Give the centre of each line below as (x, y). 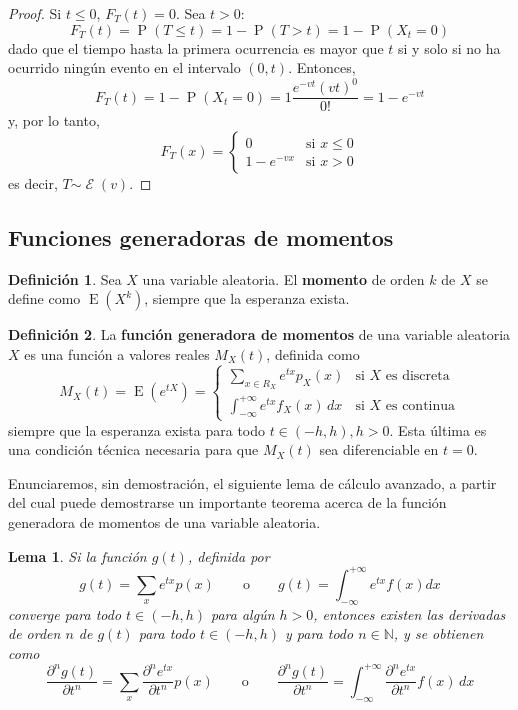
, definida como (313, 353)
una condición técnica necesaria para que (133, 449)
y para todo (319, 633)
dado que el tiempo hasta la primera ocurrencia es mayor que (196, 47)
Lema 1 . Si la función (77, 555)
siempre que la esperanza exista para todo (136, 429)
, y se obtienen (438, 633)
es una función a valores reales (117, 353)
